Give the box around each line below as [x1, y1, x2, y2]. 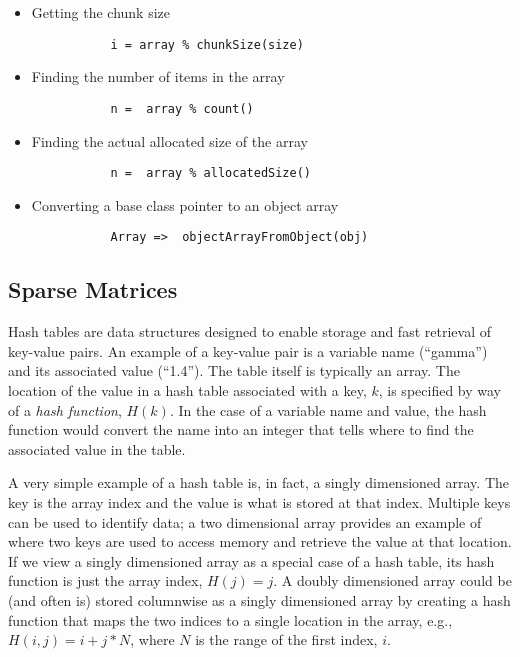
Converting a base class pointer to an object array [31, 194, 339, 215]
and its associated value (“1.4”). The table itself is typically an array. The [8, 360, 460, 381]
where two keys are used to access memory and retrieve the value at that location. [8, 531, 512, 552]
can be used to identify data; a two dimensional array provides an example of [8, 511, 482, 532]
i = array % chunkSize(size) [110, 37, 304, 52]
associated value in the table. [8, 438, 186, 459]
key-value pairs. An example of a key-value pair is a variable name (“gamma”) [8, 340, 488, 361]
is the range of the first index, [195, 629, 378, 650]
